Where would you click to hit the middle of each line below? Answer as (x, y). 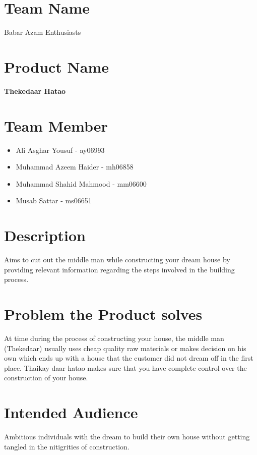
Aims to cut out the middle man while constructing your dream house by (117, 260)
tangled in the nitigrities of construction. (67, 446)
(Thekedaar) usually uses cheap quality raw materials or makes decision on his (125, 348)
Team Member (56, 125)
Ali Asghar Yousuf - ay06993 (60, 150)
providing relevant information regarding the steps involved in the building (119, 269)
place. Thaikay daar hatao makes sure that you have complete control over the (125, 367)
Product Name (57, 66)
